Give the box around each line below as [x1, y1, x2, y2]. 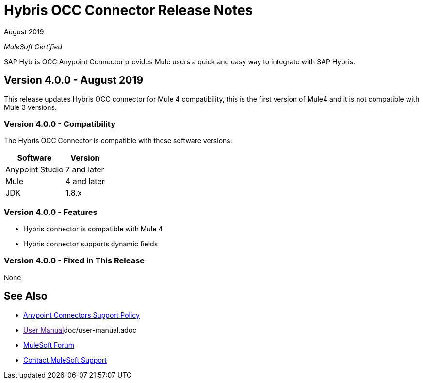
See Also [4, 290, 48, 303]
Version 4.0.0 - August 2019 [4, 74, 144, 87]
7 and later [65, 165, 104, 175]
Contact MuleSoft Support [23, 355, 107, 364]
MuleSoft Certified [4, 42, 63, 51]
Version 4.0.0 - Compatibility [4, 119, 116, 129]
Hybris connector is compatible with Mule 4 [23, 225, 163, 233]
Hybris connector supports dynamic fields [23, 240, 158, 248]
